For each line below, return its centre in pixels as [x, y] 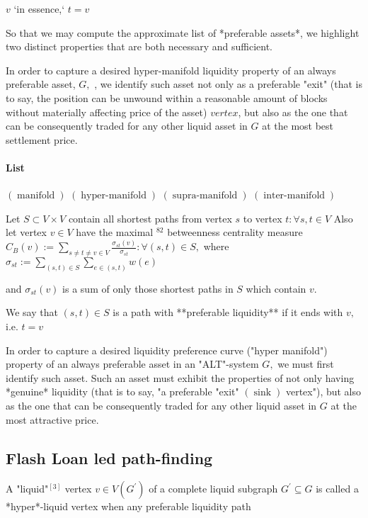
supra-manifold [205, 196]
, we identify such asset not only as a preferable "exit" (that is [228, 84]
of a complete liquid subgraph [213, 489]
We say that [32, 312]
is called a [337, 489]
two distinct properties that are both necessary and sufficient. [139, 46]
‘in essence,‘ [39, 9]
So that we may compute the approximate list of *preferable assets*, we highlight [183, 32]
